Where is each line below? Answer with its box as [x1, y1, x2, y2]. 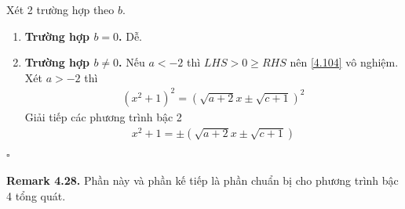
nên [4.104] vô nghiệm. [290, 54, 399, 70]
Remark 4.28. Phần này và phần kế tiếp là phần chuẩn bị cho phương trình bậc [6, 172, 399, 189]
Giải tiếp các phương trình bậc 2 [24, 108, 182, 124]
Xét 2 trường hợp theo [6, 2, 115, 17]
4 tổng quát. [6, 187, 66, 204]
